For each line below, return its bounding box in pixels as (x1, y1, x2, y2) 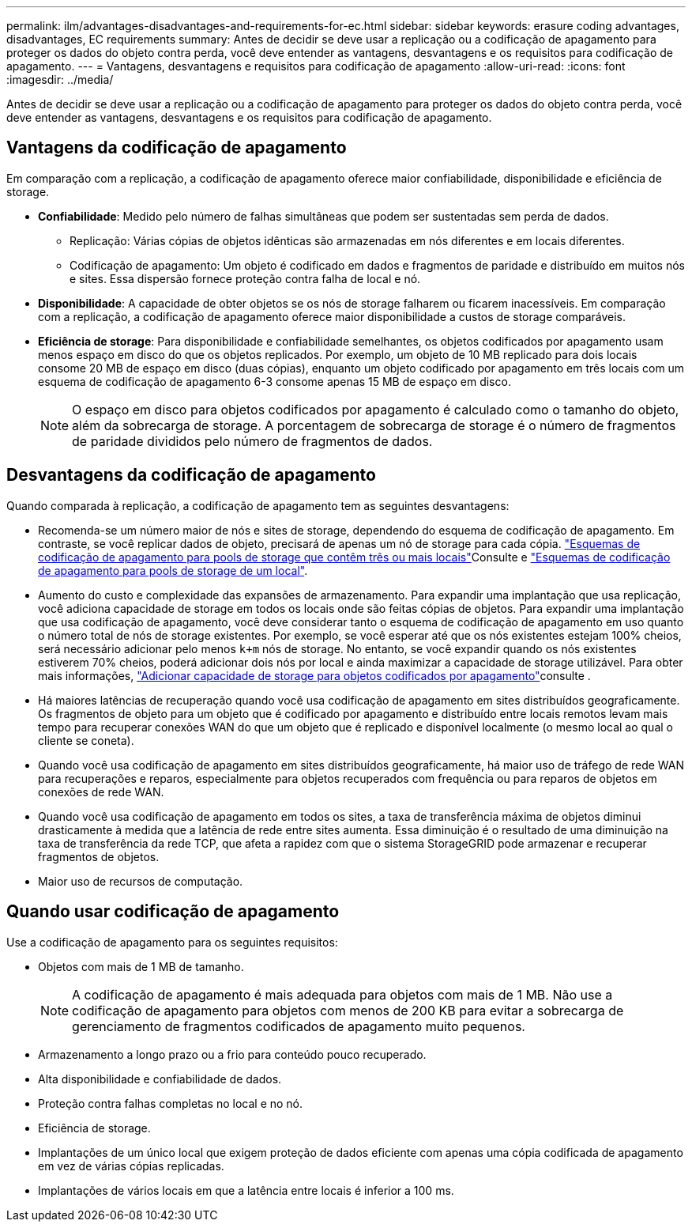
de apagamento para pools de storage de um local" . (38, 563, 308, 577)
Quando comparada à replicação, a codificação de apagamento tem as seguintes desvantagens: (6, 498, 510, 512)
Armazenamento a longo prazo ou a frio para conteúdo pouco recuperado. (38, 1047, 427, 1061)
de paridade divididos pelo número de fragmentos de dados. (72, 433, 433, 449)
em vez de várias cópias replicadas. (38, 1158, 224, 1173)
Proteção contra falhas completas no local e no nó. (38, 1096, 303, 1110)
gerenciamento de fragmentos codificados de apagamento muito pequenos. (72, 1018, 525, 1034)
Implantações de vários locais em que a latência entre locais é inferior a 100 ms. (38, 1183, 454, 1197)
